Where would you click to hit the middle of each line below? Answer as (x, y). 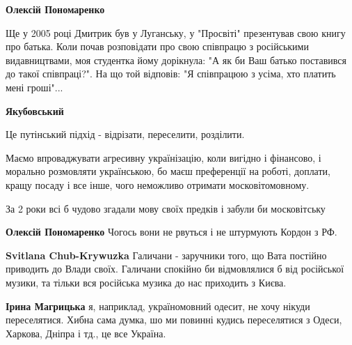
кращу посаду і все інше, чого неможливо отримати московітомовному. (158, 184)
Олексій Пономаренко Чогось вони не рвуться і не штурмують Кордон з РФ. (171, 232)
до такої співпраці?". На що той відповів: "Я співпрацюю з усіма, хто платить (171, 74)
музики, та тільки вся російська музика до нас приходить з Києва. (146, 282)
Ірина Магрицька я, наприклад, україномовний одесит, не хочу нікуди (158, 306)
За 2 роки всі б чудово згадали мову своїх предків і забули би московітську (166, 208)
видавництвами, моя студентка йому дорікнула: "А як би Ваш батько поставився (176, 60)
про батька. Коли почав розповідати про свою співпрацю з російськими (157, 46)
